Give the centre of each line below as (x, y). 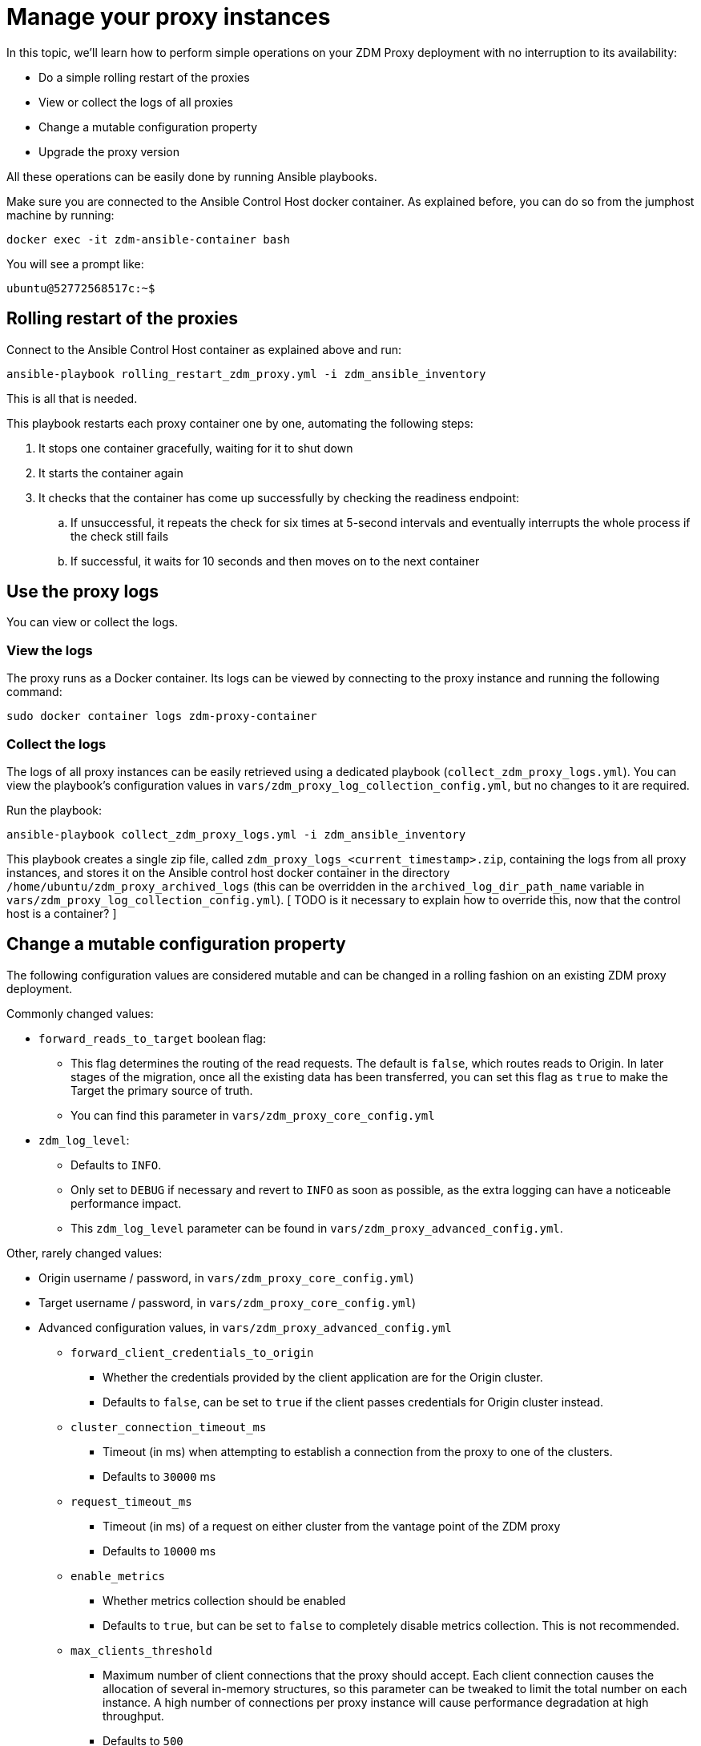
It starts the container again (111, 473)
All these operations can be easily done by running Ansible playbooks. (192, 176)
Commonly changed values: (80, 1013)
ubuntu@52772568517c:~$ (81, 288)
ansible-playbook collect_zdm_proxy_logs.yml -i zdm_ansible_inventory (236, 834)
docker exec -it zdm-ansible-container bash (149, 239)
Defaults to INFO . (116, 1165)
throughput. (133, 1716)
